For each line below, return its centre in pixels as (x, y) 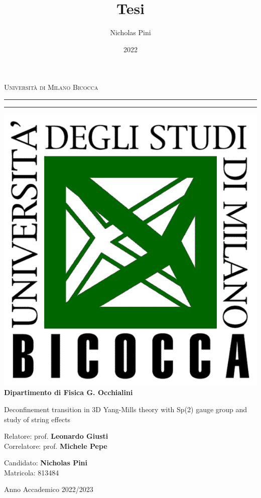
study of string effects (37, 419)
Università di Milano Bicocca (51, 87)
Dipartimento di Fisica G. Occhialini (69, 392)
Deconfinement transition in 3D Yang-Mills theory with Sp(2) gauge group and (126, 409)
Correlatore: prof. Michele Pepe (56, 446)
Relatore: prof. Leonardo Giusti (56, 436)
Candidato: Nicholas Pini (46, 463)
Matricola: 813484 (32, 472)
